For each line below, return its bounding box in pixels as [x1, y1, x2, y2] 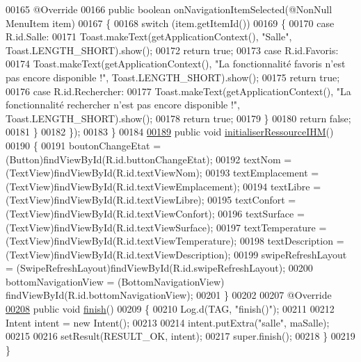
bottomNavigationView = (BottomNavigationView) [6, 274, 225, 288]
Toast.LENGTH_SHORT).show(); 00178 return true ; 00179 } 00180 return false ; [6, 110, 351, 125]
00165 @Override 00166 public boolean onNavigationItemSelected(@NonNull [6, 2, 332, 16]
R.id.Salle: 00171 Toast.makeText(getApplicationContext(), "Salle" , [6, 29, 292, 44]
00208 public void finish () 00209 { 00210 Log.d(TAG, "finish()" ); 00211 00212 [6, 302, 335, 316]
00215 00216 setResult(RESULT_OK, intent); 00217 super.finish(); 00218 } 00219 [6, 329, 355, 343]
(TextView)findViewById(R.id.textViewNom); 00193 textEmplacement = [6, 165, 319, 180]
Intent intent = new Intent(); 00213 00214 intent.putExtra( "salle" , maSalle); [6, 315, 330, 329]
